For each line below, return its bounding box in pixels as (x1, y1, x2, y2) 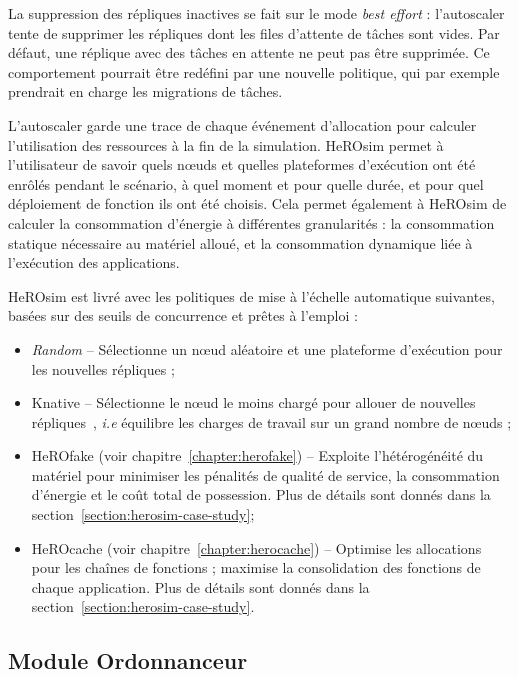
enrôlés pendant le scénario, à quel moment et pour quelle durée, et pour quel (8, 173, 484, 194)
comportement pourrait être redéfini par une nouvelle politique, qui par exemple (8, 61, 500, 82)
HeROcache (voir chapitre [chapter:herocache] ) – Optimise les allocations (31, 537, 482, 558)
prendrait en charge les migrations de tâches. (8, 81, 283, 102)
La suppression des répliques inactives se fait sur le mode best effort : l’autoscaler (8, 3, 505, 23)
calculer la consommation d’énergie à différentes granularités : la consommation (8, 212, 495, 233)
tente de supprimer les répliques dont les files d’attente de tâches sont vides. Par (8, 22, 500, 43)
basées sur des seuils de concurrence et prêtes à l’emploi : (8, 305, 358, 326)
